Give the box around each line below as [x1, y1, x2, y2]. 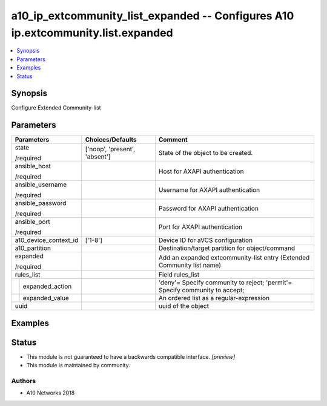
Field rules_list [158, 270, 200, 279]
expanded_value [22, 294, 70, 303]
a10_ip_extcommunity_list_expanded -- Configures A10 [11, 9, 294, 22]
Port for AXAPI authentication [158, 223, 243, 231]
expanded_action [22, 282, 72, 290]
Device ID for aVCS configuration [158, 236, 253, 244]
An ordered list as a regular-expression [158, 294, 269, 303]
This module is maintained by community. [26, 362, 130, 369]
